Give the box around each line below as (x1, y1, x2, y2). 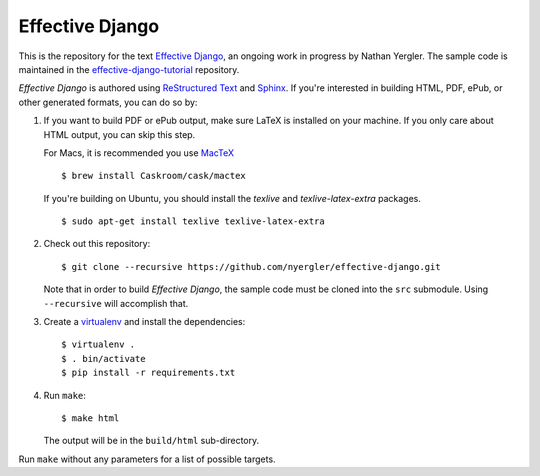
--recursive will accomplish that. (43, 297, 189, 309)
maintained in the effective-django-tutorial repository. (18, 63, 240, 75)
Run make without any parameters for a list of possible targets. (18, 453, 276, 465)
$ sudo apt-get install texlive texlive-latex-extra (61, 216, 325, 227)
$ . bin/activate (61, 353, 146, 364)
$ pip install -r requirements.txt (61, 367, 236, 379)
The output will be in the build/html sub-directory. (43, 435, 260, 447)
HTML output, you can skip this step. (43, 128, 196, 140)
